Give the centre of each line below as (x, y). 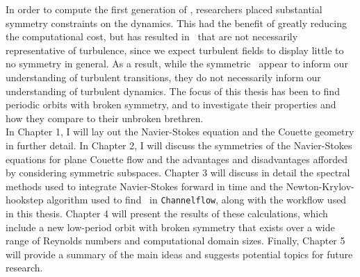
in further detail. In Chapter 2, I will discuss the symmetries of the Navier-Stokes (179, 145)
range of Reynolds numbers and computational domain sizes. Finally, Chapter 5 (175, 241)
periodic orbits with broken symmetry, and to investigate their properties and (171, 104)
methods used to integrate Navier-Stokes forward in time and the (144, 186)
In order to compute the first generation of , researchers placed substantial (164, 9)
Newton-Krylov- (320, 186)
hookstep (25, 200)
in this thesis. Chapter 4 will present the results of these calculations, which (167, 213)
